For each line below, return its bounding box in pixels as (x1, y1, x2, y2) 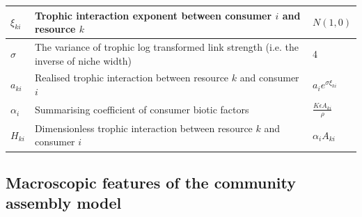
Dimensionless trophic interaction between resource (34, 120, 253, 135)
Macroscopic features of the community (6, 171, 297, 193)
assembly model (6, 192, 122, 214)
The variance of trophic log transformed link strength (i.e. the (34, 39, 299, 54)
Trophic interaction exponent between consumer (34, 8, 272, 22)
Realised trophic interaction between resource (34, 70, 229, 85)
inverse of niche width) (34, 53, 132, 67)
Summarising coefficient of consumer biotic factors (34, 102, 249, 117)
